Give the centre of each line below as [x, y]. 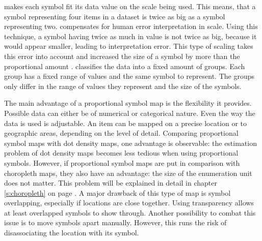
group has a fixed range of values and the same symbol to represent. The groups [129, 76]
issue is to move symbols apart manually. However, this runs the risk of [115, 222]
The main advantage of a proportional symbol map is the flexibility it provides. [128, 103]
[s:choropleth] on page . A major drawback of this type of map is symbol [117, 192]
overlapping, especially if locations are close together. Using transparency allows [129, 203]
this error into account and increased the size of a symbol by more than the [122, 56]
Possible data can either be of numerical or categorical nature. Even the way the [130, 113]
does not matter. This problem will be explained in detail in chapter [111, 183]
